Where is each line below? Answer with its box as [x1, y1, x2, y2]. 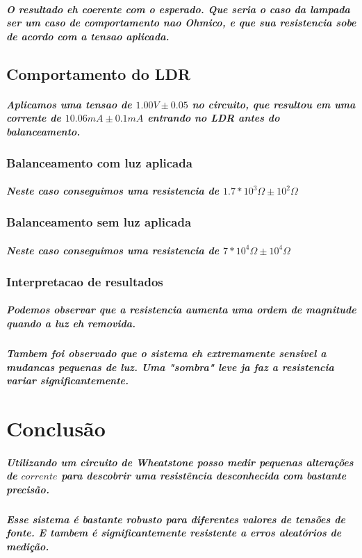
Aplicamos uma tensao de [6, 97, 132, 111]
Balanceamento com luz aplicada [6, 154, 192, 171]
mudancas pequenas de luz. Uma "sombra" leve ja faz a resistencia [6, 359, 334, 374]
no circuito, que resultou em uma [192, 97, 356, 111]
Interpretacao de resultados [6, 272, 163, 290]
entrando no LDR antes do [147, 110, 280, 125]
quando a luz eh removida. [6, 315, 136, 330]
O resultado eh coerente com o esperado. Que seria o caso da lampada [6, 1, 350, 16]
